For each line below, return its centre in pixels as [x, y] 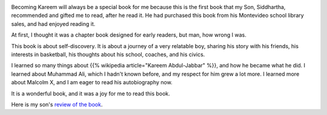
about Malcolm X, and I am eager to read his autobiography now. [92, 82]
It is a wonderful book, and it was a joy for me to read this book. [91, 93]
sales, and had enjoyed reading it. [53, 23]
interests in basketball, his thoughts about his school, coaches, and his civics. [108, 54]
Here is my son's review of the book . [57, 104]
